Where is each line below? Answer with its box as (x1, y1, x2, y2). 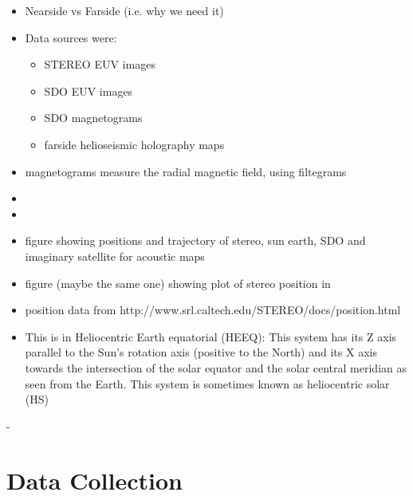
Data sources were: (25, 29, 117, 45)
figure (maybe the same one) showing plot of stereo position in (25, 274, 331, 291)
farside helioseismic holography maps (44, 136, 225, 152)
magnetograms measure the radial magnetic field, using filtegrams (25, 163, 347, 179)
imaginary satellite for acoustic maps (25, 247, 205, 264)
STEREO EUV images (44, 56, 155, 73)
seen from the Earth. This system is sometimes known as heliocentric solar (25, 375, 390, 392)
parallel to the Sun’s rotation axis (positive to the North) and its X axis (25, 344, 377, 360)
